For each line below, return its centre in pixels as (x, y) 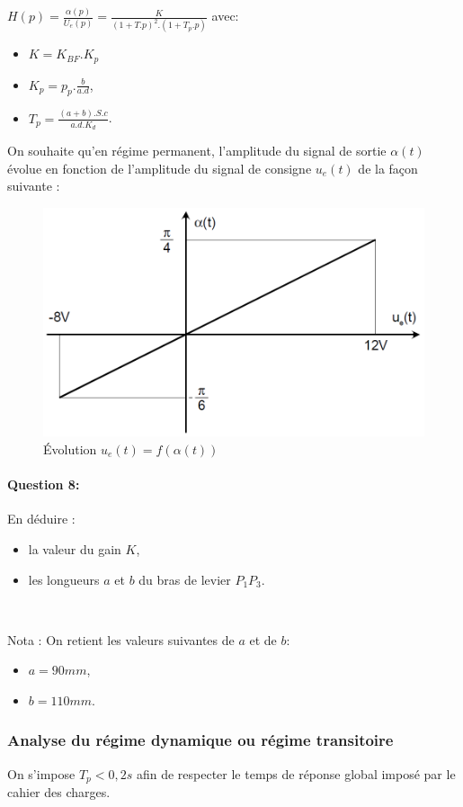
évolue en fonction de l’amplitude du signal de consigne (160, 168)
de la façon (388, 168)
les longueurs (64, 579)
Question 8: (44, 484)
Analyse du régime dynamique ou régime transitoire (200, 740)
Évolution (70, 448)
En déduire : (41, 519)
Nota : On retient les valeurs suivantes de (121, 639)
